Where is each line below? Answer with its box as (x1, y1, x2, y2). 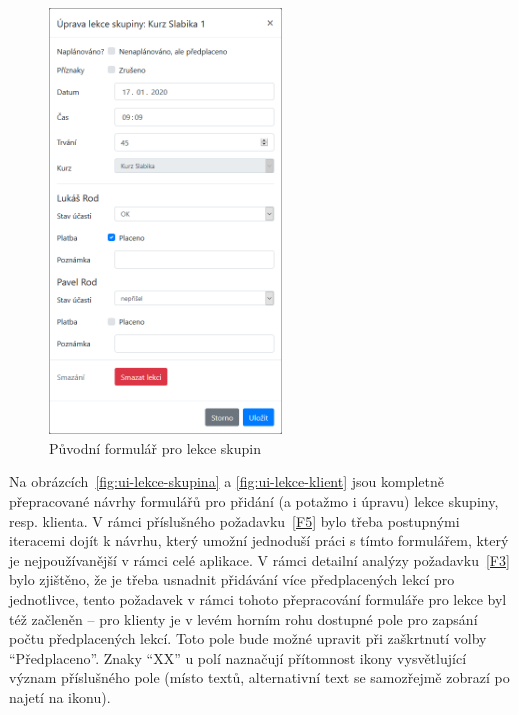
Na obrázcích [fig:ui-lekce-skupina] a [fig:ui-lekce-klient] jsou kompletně (9, 471, 445, 492)
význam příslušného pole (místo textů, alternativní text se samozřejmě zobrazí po (9, 667, 510, 688)
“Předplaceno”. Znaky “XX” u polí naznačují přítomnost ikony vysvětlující (9, 647, 467, 668)
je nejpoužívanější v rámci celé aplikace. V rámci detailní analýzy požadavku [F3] (9, 549, 510, 570)
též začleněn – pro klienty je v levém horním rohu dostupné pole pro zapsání (9, 608, 478, 629)
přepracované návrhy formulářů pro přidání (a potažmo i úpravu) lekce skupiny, (9, 491, 499, 512)
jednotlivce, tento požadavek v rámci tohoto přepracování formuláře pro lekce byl (9, 589, 507, 610)
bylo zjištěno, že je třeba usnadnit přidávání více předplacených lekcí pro (9, 569, 455, 590)
